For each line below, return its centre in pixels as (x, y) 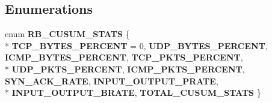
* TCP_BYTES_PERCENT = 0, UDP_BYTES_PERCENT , (136, 45)
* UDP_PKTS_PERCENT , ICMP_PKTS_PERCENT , (125, 69)
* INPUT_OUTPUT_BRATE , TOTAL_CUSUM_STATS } (133, 93)
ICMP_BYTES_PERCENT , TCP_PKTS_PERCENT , (124, 57)
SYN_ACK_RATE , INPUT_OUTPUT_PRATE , (112, 81)
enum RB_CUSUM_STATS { (67, 34)
